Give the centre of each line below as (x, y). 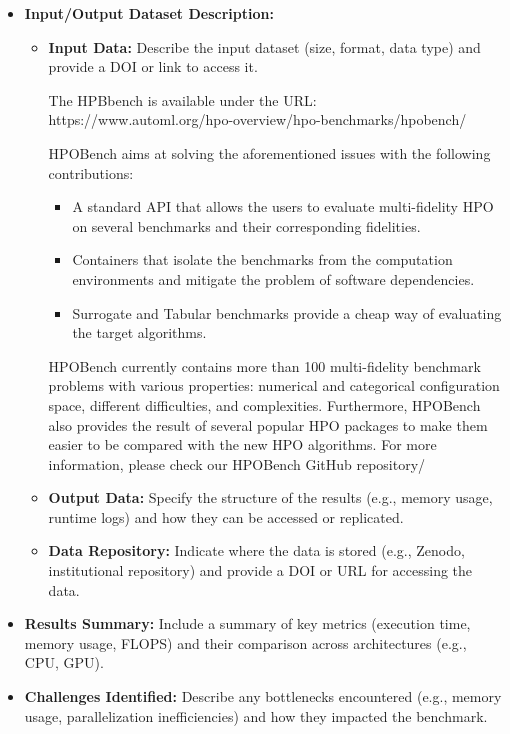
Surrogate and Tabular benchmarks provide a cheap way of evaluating (287, 312)
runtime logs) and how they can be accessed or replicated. (226, 516)
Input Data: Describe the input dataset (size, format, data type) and (264, 46)
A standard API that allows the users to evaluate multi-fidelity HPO (283, 206)
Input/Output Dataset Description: (149, 13)
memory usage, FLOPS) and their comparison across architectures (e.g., (245, 642)
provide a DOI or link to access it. (153, 66)
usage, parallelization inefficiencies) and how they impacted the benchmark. (256, 715)
